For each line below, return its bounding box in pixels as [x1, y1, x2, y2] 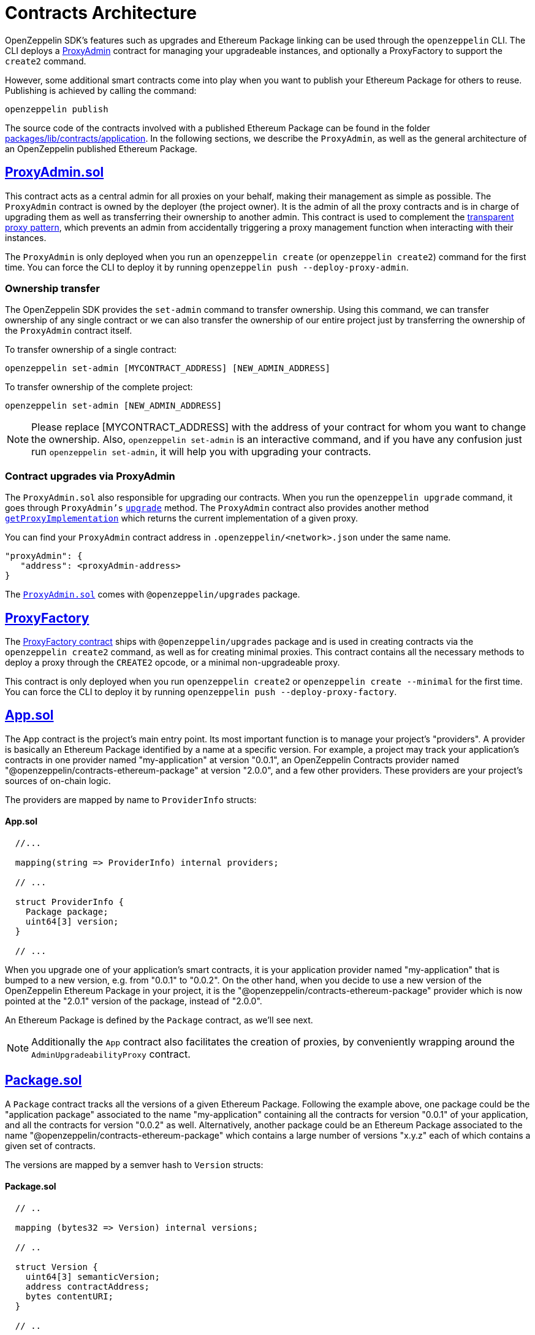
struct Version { [15, 1262, 98, 1272]
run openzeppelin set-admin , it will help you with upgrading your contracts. [31, 445, 371, 458]
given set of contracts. [5, 1140, 96, 1151]
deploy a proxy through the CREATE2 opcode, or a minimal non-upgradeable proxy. [5, 656, 340, 667]
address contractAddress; [25, 1282, 150, 1292]
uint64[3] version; [25, 917, 119, 926]
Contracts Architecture [5, 2, 197, 23]
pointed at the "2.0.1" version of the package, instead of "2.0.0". [5, 996, 262, 1006]
